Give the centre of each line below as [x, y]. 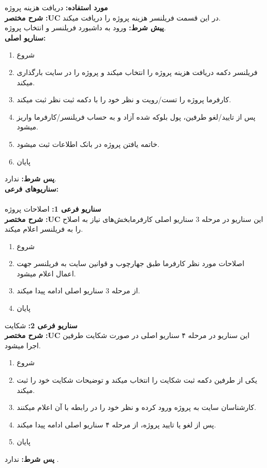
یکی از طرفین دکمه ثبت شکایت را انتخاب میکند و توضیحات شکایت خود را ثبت [137, 380]
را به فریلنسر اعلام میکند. [44, 229]
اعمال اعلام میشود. [46, 273]
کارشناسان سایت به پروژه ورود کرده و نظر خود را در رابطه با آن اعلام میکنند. [136, 407]
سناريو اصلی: [25, 37]
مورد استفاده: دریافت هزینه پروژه [56, 7]
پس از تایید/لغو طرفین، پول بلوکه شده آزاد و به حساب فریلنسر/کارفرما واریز [136, 116]
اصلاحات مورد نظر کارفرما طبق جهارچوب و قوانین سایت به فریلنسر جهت [130, 263]
